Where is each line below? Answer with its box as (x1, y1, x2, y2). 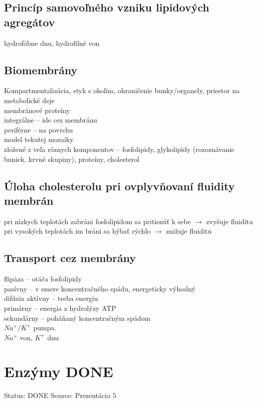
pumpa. (33, 322, 56, 333)
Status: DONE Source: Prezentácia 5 (4, 390, 117, 401)
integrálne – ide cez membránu (4, 115, 98, 125)
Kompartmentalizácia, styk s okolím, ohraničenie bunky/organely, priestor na (4, 85, 240, 96)
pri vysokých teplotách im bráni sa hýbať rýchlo (4, 226, 151, 236)
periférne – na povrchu (4, 124, 73, 134)
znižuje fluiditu (166, 226, 212, 236)
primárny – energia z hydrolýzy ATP (4, 302, 117, 313)
